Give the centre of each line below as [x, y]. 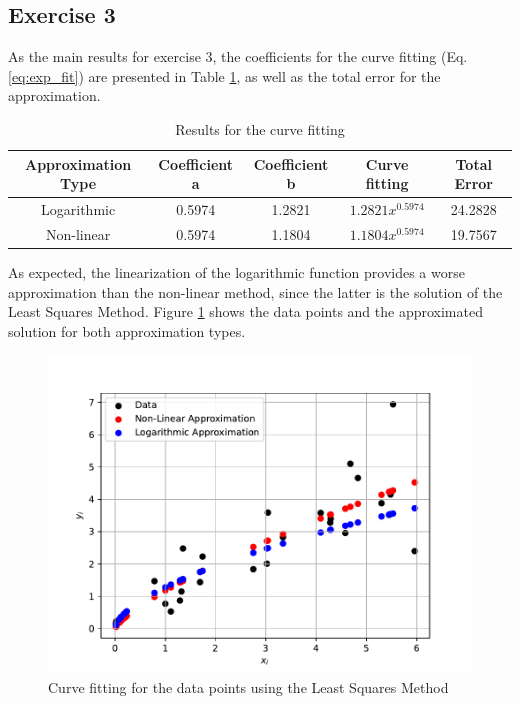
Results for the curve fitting [260, 128]
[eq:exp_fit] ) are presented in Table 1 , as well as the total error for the [224, 75]
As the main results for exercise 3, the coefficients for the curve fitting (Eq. [238, 56]
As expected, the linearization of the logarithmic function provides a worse [236, 271]
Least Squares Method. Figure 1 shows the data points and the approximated [245, 311]
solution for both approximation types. [127, 330]
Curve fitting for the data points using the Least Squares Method [248, 686]
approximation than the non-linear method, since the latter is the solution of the [255, 291]
